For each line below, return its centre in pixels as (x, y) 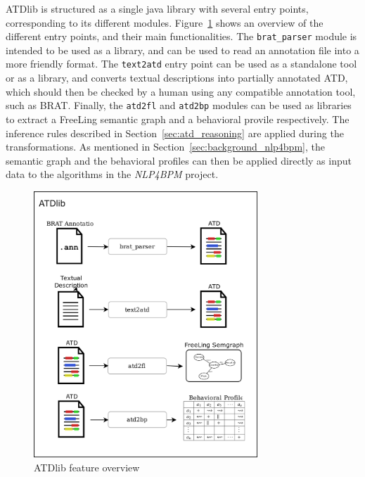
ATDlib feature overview (87, 467)
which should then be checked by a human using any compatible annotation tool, (181, 91)
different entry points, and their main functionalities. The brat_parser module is (181, 36)
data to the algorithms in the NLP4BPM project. (112, 174)
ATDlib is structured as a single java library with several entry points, (157, 8)
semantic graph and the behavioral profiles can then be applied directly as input (179, 160)
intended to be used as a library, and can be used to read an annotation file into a (182, 50)
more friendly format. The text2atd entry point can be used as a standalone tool (181, 64)
